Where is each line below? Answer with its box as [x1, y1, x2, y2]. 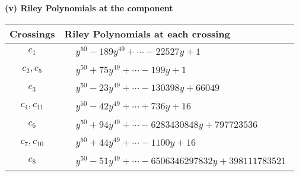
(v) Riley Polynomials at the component [5, 2, 173, 14]
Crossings [9, 26, 55, 40]
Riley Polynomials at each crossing [64, 26, 230, 40]
